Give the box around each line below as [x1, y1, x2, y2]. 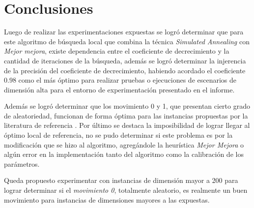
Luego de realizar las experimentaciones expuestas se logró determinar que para [4, 27, 244, 37]
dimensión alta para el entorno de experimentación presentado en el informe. [4, 84, 235, 94]
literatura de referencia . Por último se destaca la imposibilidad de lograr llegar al [4, 120, 250, 130]
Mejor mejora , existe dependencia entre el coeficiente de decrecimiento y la [4, 46, 229, 56]
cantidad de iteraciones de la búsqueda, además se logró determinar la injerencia [4, 55, 246, 65]
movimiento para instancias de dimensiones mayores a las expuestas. [4, 194, 210, 205]
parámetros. [4, 158, 40, 169]
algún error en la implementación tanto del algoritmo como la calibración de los [4, 149, 244, 159]
